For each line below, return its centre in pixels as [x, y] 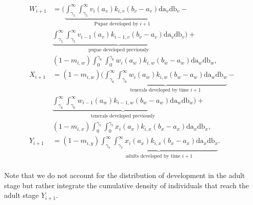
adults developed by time [153, 156]
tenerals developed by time [160, 90]
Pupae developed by [116, 24]
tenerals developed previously [123, 116]
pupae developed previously [119, 50]
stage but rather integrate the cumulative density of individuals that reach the [127, 185]
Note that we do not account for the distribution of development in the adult [125, 175]
